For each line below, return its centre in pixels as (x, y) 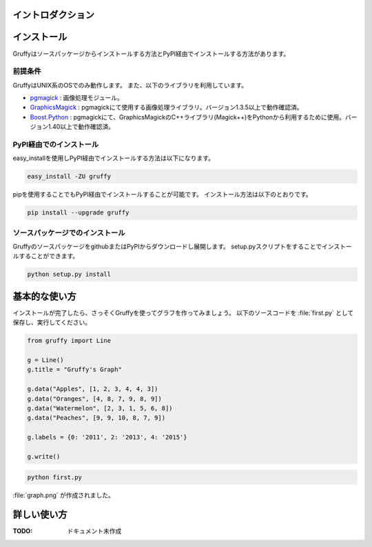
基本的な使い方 (44, 296)
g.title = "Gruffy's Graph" (74, 370)
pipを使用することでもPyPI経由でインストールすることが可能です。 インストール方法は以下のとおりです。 (163, 195)
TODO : (23, 531)
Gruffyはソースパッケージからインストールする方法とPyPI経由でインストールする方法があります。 (151, 53)
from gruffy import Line (69, 341)
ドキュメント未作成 (94, 531)
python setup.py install (69, 275)
